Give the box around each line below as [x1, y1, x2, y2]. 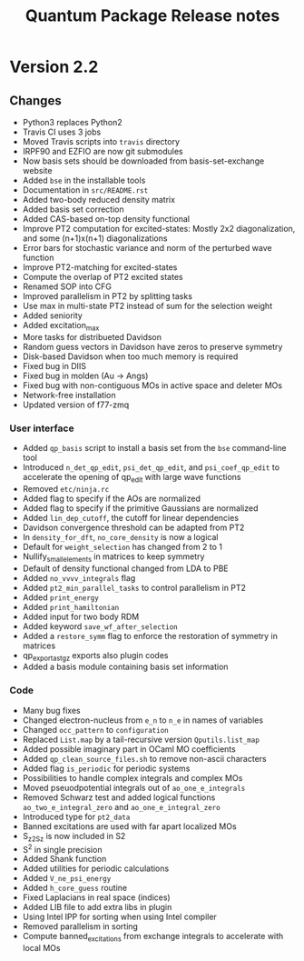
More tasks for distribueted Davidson [22, 331, 162, 342]
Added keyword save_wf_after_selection [22, 620, 179, 632]
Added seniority [22, 310, 83, 321]
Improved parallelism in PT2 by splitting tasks [22, 291, 193, 301]
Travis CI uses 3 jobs [22, 126, 102, 137]
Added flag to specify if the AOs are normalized [22, 493, 201, 504]
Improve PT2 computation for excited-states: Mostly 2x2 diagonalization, [22, 224, 296, 234]
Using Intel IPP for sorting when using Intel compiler [22, 911, 218, 923]
